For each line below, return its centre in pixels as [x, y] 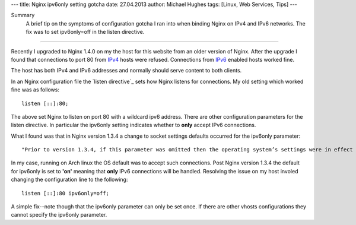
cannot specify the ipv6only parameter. [59, 215]
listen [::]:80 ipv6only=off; [66, 193]
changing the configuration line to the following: [69, 180]
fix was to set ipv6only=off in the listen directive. [85, 32]
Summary [23, 15]
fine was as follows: [35, 90]
